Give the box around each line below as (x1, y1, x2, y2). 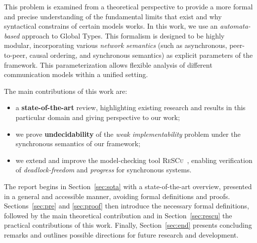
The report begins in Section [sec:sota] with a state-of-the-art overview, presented (4, 181, 252, 191)
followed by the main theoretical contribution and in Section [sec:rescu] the (4, 210, 232, 220)
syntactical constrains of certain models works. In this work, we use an (4, 21, 218, 31)
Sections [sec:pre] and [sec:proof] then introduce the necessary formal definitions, (4, 201, 249, 211)
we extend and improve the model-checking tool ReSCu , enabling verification (15, 155, 253, 165)
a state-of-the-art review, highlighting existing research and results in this (15, 102, 246, 113)
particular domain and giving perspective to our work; (15, 112, 180, 122)
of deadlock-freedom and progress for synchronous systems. (15, 164, 192, 175)
